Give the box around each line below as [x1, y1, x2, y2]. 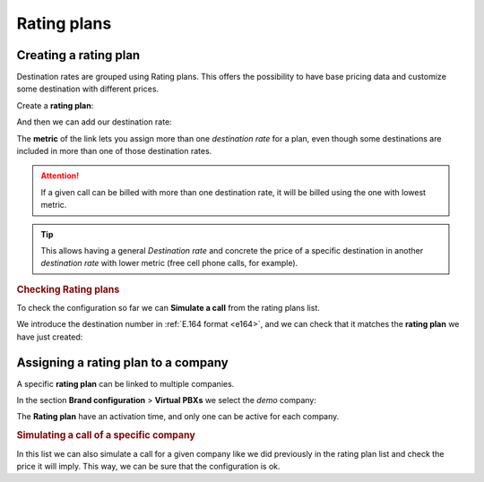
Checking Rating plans [16, 283, 120, 296]
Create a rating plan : [16, 99, 94, 111]
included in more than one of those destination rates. [16, 146, 212, 157]
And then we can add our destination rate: [16, 116, 172, 127]
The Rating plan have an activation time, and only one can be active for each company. [16, 411, 340, 422]
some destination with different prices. [16, 83, 160, 94]
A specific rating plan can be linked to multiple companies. [16, 378, 235, 389]
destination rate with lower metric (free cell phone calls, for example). [40, 258, 298, 269]
